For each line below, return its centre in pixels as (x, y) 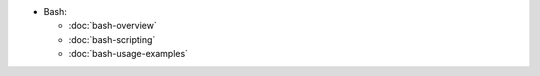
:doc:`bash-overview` (112, 26)
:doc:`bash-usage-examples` (128, 54)
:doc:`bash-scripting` (112, 39)
